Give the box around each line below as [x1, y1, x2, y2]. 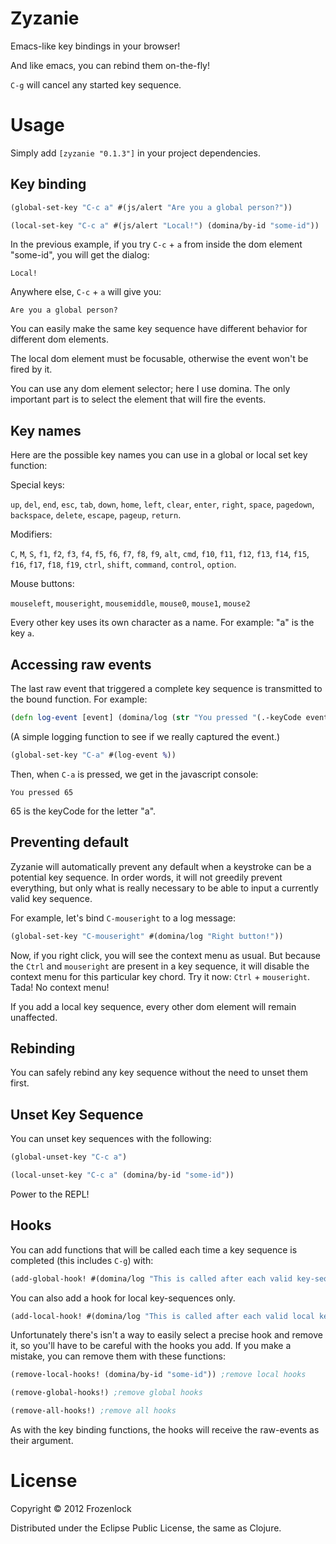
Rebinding [10, 1040, 76, 1057]
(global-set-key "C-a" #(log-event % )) [10, 750, 177, 760]
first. [10, 1077, 30, 1089]
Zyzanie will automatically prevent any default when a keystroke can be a [10, 860, 312, 872]
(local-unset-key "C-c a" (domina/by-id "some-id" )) [10, 1170, 235, 1180]
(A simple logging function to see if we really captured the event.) [10, 730, 281, 742]
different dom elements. [10, 333, 109, 346]
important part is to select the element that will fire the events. [10, 393, 267, 406]
